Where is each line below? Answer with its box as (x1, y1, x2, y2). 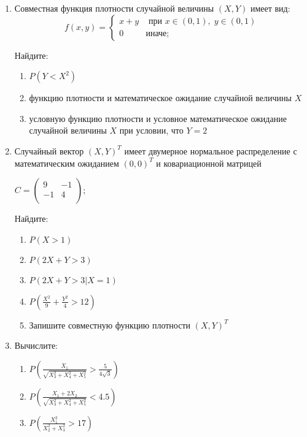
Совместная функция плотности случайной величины (14, 2, 214, 14)
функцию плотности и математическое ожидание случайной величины (29, 91, 292, 104)
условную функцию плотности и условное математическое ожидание (29, 112, 287, 124)
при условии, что (119, 124, 184, 137)
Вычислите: (14, 339, 58, 352)
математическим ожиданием (14, 156, 119, 169)
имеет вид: (250, 2, 290, 14)
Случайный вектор (14, 144, 84, 157)
